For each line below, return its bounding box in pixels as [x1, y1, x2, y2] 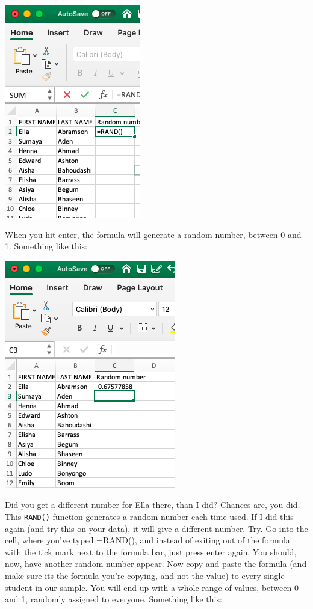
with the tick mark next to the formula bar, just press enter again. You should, [5, 545, 297, 558]
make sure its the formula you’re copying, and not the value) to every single [5, 569, 285, 581]
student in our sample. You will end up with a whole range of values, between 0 [5, 581, 299, 593]
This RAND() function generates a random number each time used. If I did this [5, 510, 294, 522]
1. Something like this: [5, 240, 87, 252]
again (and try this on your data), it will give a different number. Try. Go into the [5, 522, 308, 534]
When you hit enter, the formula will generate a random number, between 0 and [5, 228, 302, 240]
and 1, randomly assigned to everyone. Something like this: [5, 593, 222, 605]
